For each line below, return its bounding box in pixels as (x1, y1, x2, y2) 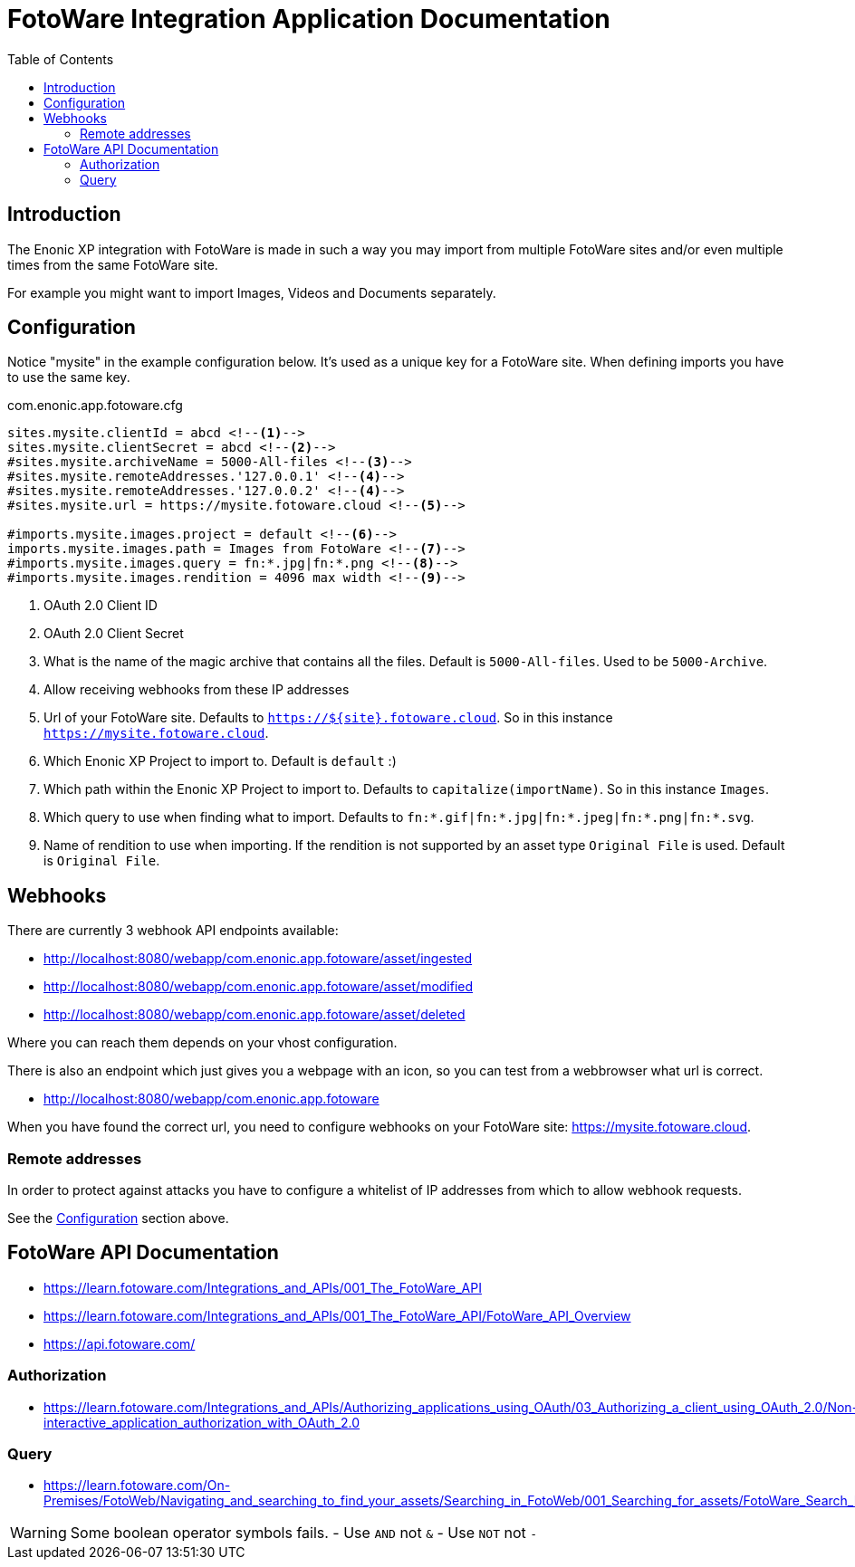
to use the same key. (7, 369, 130, 386)
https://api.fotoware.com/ (43, 1335, 196, 1352)
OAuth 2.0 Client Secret (43, 626, 184, 642)
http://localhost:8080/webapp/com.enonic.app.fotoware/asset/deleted (43, 1007, 466, 1023)
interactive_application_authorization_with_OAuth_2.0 (43, 1414, 360, 1430)
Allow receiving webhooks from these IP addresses (43, 682, 350, 698)
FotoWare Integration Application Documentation (7, 4, 610, 34)
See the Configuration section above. (7, 1210, 229, 1227)
